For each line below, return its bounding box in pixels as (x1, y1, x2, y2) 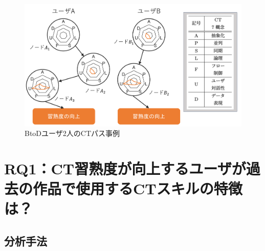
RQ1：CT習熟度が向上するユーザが (4, 158, 246, 179)
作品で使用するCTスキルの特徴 (33, 178, 242, 199)
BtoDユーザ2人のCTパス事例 (25, 128, 120, 139)
